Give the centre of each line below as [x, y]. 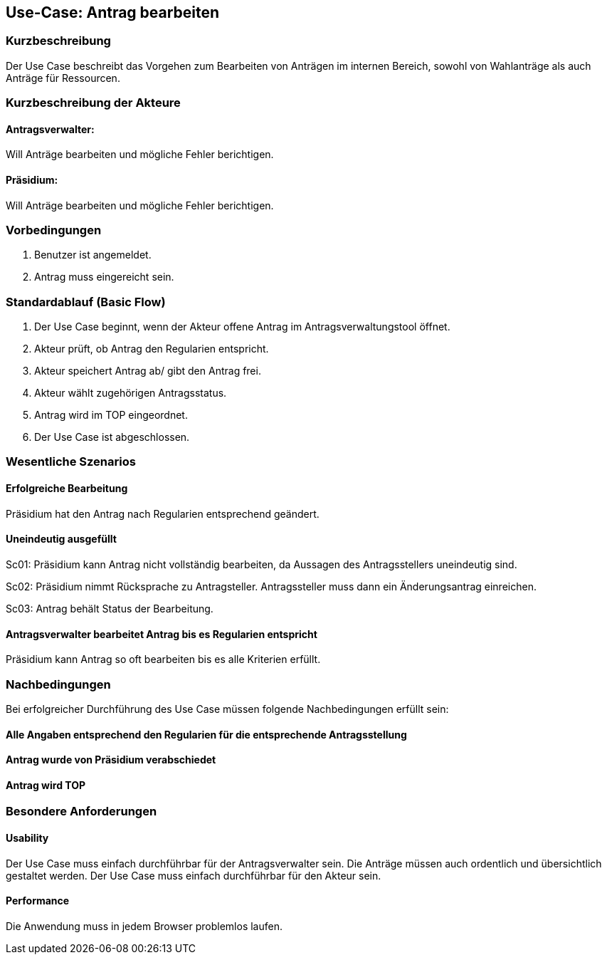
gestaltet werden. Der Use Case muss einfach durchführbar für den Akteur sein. [194, 875]
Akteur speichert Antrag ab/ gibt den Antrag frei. [148, 371]
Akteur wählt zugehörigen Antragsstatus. [131, 393]
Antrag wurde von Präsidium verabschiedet [111, 760]
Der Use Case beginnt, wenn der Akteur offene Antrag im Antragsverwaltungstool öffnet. [242, 327]
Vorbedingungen [54, 230]
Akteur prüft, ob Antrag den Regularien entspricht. [152, 349]
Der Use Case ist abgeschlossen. [112, 437]
